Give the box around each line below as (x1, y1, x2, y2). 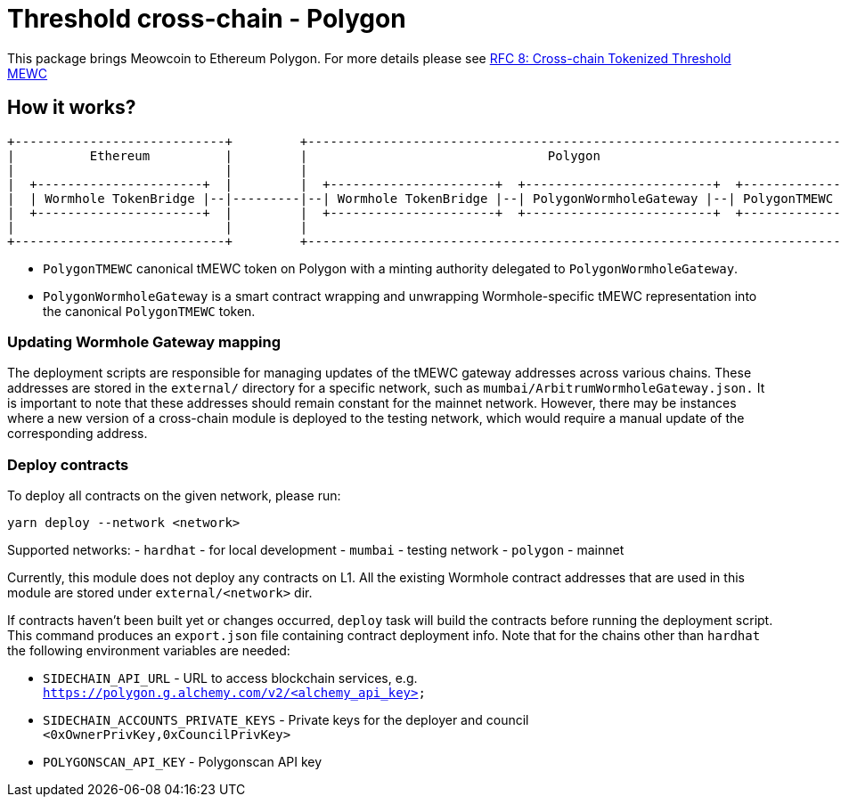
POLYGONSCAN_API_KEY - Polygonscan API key (43, 754, 323, 770)
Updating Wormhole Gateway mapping (7, 332, 282, 351)
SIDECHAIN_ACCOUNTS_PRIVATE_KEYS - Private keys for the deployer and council (43, 712, 529, 728)
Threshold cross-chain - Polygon (7, 4, 406, 34)
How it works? (7, 96, 136, 119)
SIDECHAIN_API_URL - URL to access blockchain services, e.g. (43, 670, 418, 686)
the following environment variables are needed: (7, 643, 290, 659)
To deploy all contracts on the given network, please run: (7, 488, 341, 504)
